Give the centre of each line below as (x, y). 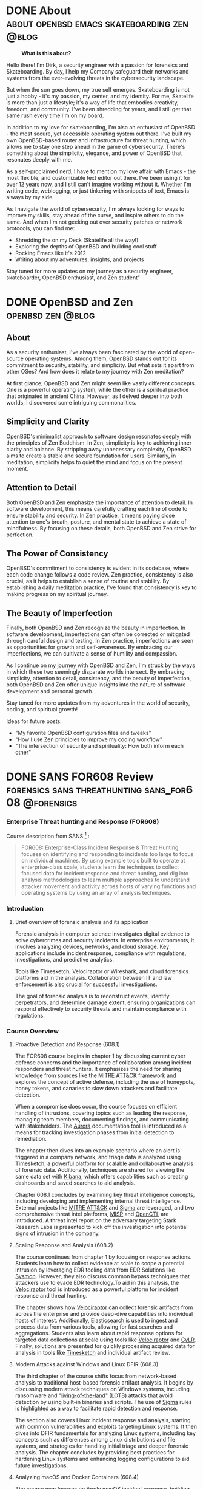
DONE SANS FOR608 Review (80, 777)
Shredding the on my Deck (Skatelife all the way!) (77, 240)
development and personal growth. (50, 691)
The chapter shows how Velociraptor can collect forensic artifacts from (104, 1307)
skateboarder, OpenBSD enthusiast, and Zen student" (73, 278)
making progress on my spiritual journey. (57, 594)
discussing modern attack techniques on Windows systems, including (102, 1389)
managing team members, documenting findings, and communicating (102, 1119)
